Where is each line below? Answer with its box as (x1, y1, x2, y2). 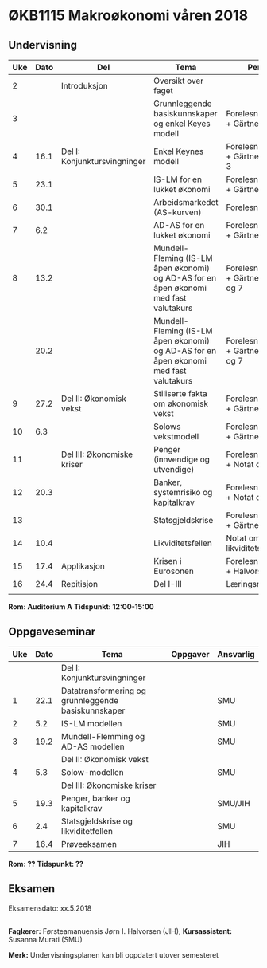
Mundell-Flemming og (60, 730, 145, 742)
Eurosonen (153, 565, 195, 576)
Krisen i (153, 556, 182, 566)
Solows (153, 421, 181, 432)
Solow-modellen (60, 766, 125, 777)
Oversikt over (153, 75, 204, 86)
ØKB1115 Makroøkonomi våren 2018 (8, 6, 249, 25)
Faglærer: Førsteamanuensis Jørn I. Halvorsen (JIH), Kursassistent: (8, 927, 233, 936)
